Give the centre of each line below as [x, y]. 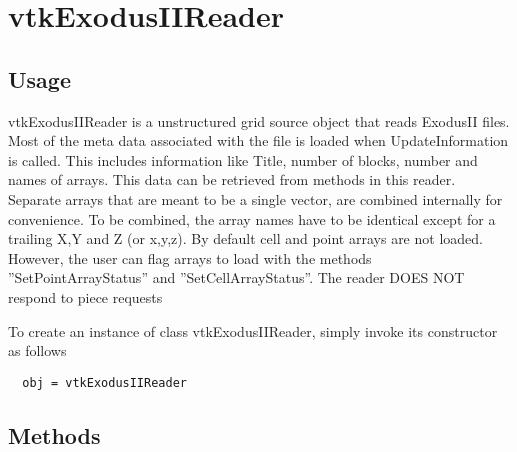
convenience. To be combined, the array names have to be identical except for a [252, 218]
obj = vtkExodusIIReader [104, 382]
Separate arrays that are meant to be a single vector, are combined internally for [255, 198]
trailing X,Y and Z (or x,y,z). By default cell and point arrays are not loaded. [245, 238]
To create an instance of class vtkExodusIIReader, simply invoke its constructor [253, 330]
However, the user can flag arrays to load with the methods [190, 257]
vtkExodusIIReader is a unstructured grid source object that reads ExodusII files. [259, 120]
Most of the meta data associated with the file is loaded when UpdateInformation [258, 140]
